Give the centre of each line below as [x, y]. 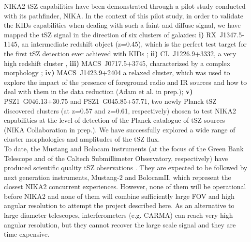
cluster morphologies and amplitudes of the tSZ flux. [82, 139]
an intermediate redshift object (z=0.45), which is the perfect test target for [134, 44]
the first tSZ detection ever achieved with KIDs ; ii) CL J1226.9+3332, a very [120, 53]
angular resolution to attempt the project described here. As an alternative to [119, 205]
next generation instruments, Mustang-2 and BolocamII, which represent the [118, 177]
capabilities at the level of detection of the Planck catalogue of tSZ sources [115, 120]
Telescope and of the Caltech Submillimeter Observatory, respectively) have [116, 158]
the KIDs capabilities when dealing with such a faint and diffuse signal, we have [122, 25]
